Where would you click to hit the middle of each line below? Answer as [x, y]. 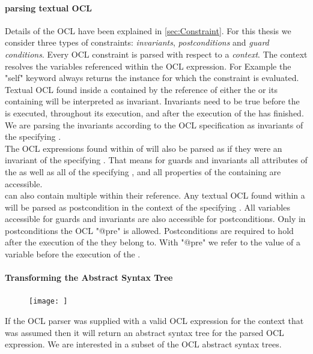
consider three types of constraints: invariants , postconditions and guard [137, 42]
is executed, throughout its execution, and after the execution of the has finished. [154, 112]
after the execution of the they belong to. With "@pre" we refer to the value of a [153, 242]
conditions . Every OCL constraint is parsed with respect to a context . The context [156, 54]
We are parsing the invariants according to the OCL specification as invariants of [154, 124]
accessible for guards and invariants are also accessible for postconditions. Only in [155, 219]
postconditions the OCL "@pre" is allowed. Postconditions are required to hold [149, 230]
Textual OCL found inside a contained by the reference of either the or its [141, 89]
